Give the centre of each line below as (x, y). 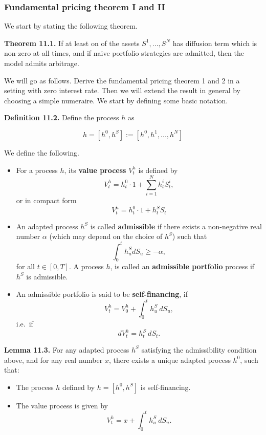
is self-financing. (165, 387)
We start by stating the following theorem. (71, 26)
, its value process (95, 170)
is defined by (158, 170)
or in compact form (46, 200)
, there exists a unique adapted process (170, 360)
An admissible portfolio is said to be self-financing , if (102, 293)
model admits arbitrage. (42, 63)
